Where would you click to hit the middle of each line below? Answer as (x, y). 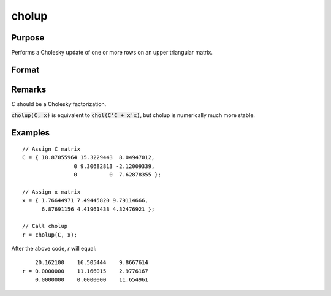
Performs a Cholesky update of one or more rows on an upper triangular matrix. (112, 53)
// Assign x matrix (51, 192)
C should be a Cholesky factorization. (59, 104)
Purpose (28, 38)
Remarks (29, 89)
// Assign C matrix (51, 149)
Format (25, 70)
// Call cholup (45, 226)
